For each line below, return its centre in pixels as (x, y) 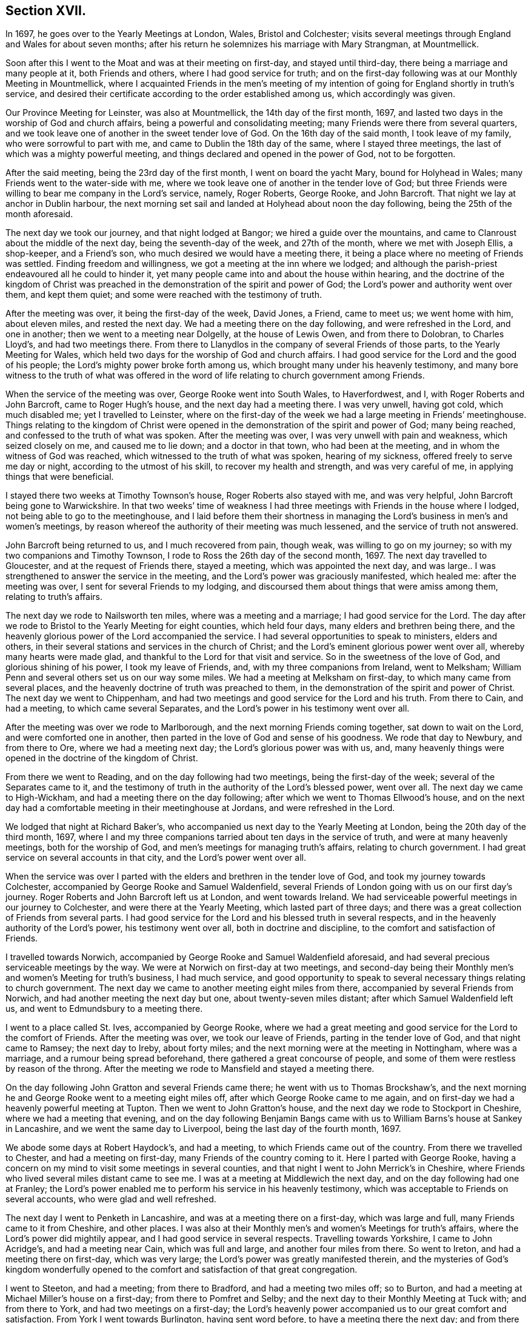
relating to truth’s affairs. (54, 597)
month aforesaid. (39, 214)
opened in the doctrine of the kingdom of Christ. (102, 758)
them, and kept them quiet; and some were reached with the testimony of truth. (164, 295)
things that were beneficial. (60, 477)
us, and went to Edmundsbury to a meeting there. (104, 1009)
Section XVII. (46, 11)
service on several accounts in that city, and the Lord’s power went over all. (156, 858)
